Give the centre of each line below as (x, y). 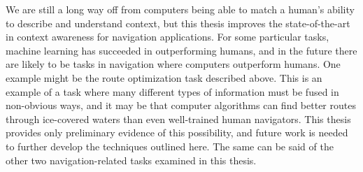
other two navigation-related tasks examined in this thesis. (131, 160)
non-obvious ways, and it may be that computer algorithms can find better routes (181, 105)
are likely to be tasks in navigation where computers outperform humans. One (173, 64)
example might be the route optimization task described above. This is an (164, 77)
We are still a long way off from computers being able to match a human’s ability (180, 9)
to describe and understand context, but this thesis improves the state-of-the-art (178, 23)
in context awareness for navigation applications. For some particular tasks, (168, 37)
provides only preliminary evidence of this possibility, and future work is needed (177, 132)
